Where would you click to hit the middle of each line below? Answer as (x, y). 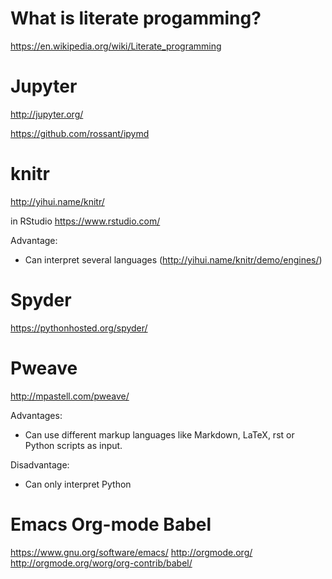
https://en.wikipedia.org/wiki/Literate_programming (116, 46)
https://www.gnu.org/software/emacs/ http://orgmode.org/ (131, 552)
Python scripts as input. (73, 445)
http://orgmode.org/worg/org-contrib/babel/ (101, 563)
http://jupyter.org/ (47, 114)
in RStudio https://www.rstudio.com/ (85, 221)
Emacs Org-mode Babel (111, 524)
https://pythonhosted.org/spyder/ (79, 328)
